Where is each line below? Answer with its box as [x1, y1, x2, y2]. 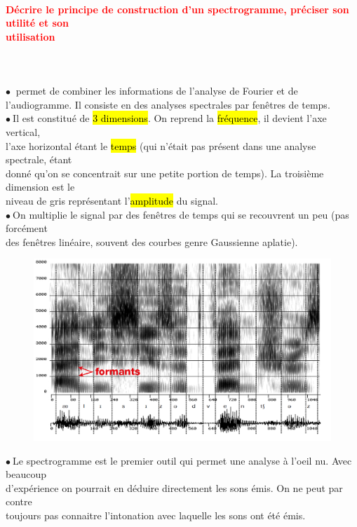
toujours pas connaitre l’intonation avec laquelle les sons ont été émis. [6, 507, 306, 522]
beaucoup [6, 467, 46, 481]
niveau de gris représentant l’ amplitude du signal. [6, 193, 218, 207]
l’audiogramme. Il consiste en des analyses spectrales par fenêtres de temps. [6, 97, 330, 111]
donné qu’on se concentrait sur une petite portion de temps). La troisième [6, 165, 324, 180]
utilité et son [6, 15, 69, 30]
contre [6, 494, 32, 509]
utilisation [6, 29, 55, 43]
